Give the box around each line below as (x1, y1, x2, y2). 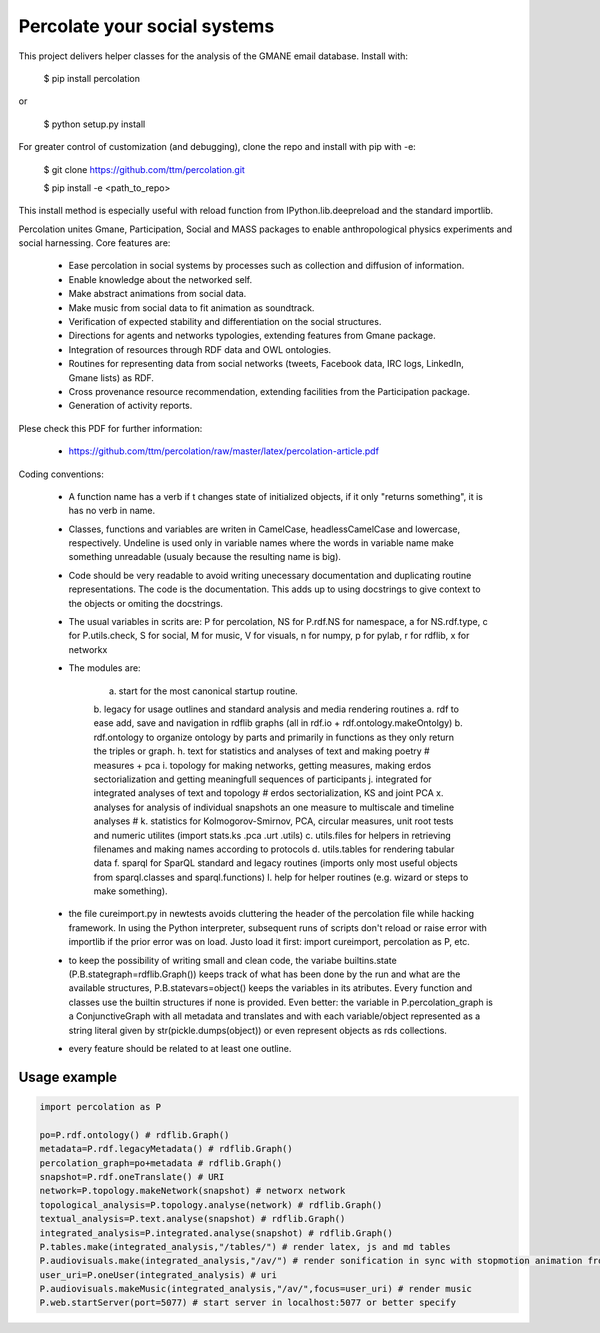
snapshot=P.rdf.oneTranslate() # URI (39, 1171, 225, 1182)
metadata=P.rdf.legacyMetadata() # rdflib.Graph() (39, 1143, 294, 1155)
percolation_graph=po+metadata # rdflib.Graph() (39, 1157, 283, 1169)
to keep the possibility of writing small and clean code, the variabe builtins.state (68, 954, 397, 966)
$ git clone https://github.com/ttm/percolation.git (43, 163, 245, 175)
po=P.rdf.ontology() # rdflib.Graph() (39, 1129, 230, 1140)
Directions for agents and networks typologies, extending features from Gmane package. (68, 330, 436, 342)
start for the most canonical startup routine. (118, 685, 299, 697)
